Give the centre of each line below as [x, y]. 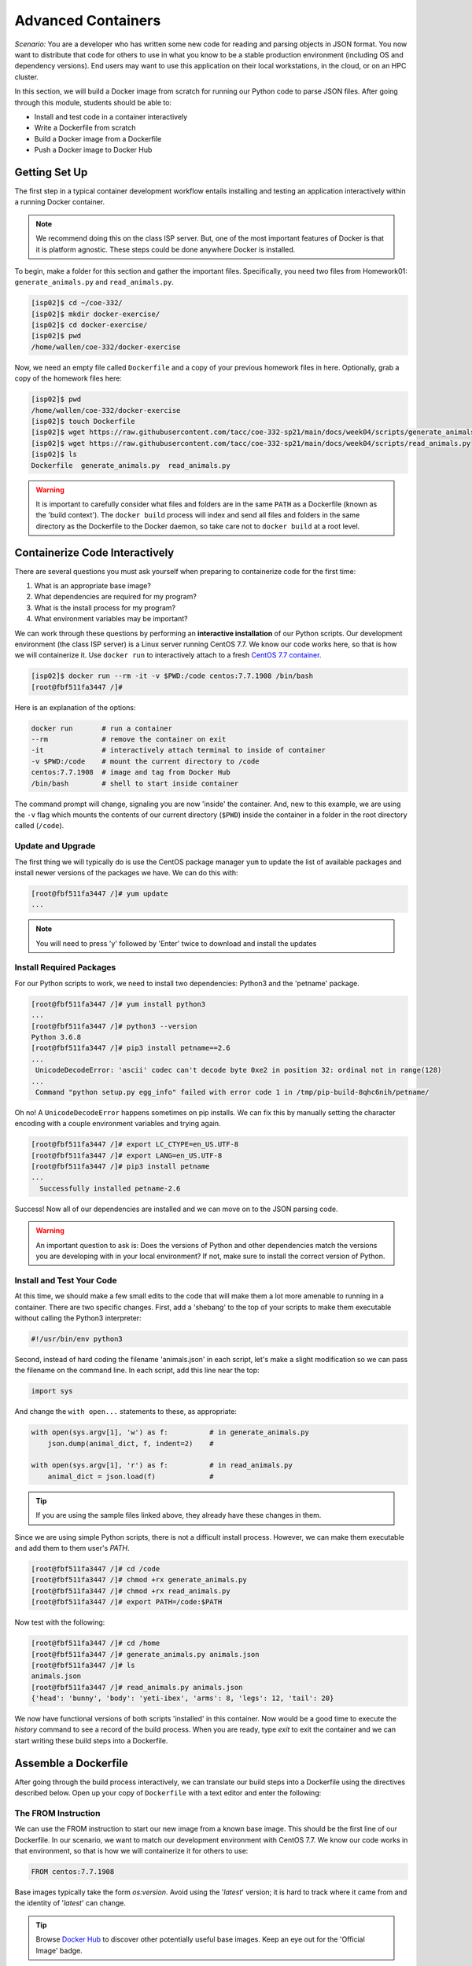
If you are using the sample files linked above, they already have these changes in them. [179, 1515]
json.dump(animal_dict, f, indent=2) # [131, 1443]
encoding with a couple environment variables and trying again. [118, 1124]
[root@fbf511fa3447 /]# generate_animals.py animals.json [145, 1654]
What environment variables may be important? [111, 619]
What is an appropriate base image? [92, 586]
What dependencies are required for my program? [115, 597]
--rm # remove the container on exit [129, 740]
